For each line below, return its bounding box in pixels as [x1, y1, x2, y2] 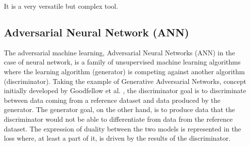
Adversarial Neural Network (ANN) [4, 24, 189, 39]
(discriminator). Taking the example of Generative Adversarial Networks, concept [4, 76, 247, 86]
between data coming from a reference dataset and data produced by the [4, 95, 220, 105]
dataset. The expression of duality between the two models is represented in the [4, 123, 241, 133]
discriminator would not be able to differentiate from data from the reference [4, 114, 233, 124]
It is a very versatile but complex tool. [4, 1, 118, 11]
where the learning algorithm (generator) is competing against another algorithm [4, 66, 245, 76]
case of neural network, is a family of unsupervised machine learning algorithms [4, 57, 241, 67]
